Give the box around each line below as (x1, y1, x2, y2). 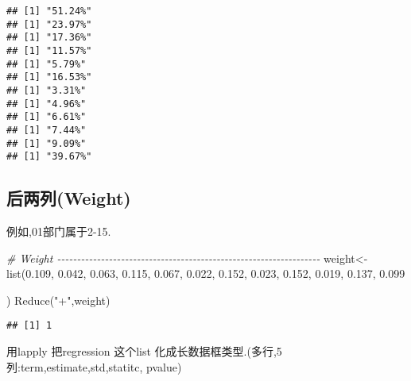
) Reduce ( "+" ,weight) (6, 291, 111, 308)
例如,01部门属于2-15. (6, 223, 111, 240)
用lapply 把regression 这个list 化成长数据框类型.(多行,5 (6, 343, 282, 360)
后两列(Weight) (6, 186, 131, 210)
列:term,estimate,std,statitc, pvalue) (6, 358, 182, 375)
